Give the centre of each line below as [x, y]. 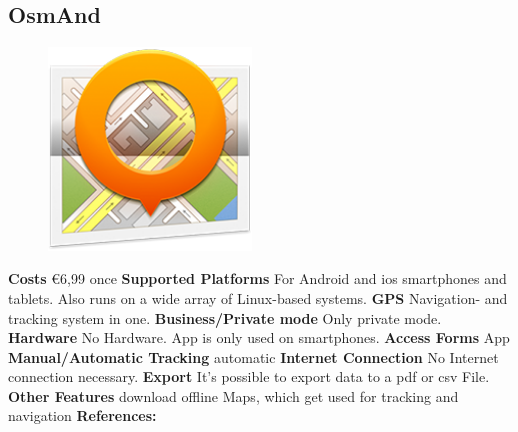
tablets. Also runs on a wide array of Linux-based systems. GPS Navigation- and [258, 297]
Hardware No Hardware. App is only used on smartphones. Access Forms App [259, 337]
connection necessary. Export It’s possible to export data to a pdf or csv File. [249, 376]
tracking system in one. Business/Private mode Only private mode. [225, 317]
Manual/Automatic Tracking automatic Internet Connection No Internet [253, 356]
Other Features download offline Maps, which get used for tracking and [233, 395]
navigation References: [82, 415]
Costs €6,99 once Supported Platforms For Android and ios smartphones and [257, 278]
